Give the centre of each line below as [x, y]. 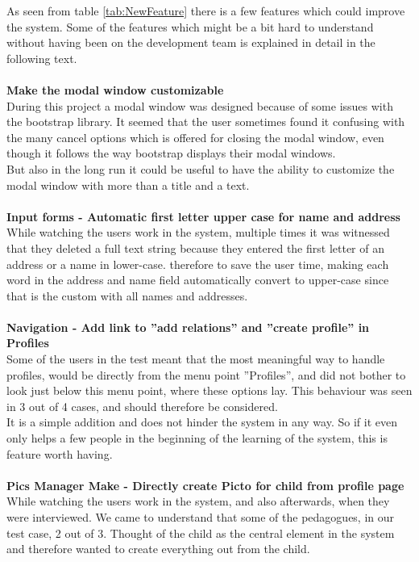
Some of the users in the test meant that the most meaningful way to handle [196, 359]
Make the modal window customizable [115, 89]
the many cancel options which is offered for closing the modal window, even [195, 137]
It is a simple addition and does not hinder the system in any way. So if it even [202, 422]
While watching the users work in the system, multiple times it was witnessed [198, 232]
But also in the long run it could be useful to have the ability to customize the [201, 168]
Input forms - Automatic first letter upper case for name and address [203, 216]
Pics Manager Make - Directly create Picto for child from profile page [205, 485]
